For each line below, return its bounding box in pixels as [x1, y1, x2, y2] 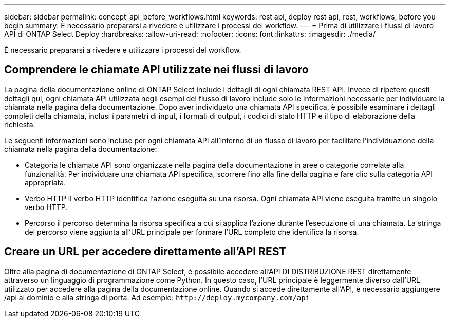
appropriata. [25, 178, 66, 187]
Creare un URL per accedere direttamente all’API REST [4, 245, 287, 258]
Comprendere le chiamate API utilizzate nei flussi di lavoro [4, 63, 309, 77]
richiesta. [4, 120, 35, 129]
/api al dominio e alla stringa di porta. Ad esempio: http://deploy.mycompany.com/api [4, 293, 310, 302]
